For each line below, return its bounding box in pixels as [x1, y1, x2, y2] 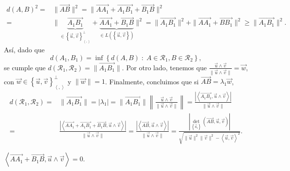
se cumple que [4, 62, 46, 72]
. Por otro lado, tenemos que [122, 62, 207, 72]
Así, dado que [4, 45, 45, 55]
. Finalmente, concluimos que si [105, 76, 199, 86]
